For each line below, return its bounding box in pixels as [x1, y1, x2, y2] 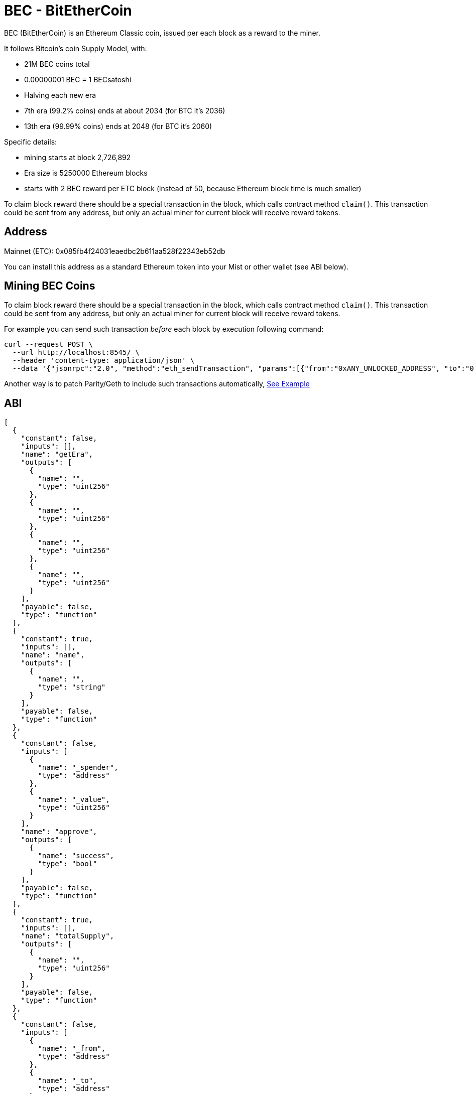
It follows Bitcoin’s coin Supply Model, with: [4, 44, 147, 53]
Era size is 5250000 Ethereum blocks [24, 168, 148, 177]
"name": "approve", [21, 828, 97, 836]
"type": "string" [38, 683, 106, 692]
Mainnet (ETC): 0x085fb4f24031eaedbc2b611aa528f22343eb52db [4, 246, 225, 255]
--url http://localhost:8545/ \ [12, 348, 140, 357]
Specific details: [4, 137, 57, 146]
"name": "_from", [38, 1044, 106, 1053]
